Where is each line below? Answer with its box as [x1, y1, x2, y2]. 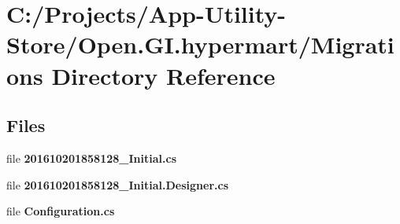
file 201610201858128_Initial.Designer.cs [6, 176, 229, 193]
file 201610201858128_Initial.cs [6, 149, 176, 166]
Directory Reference [51, 59, 276, 91]
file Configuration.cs [6, 203, 115, 219]
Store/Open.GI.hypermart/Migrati [6, 28, 394, 61]
